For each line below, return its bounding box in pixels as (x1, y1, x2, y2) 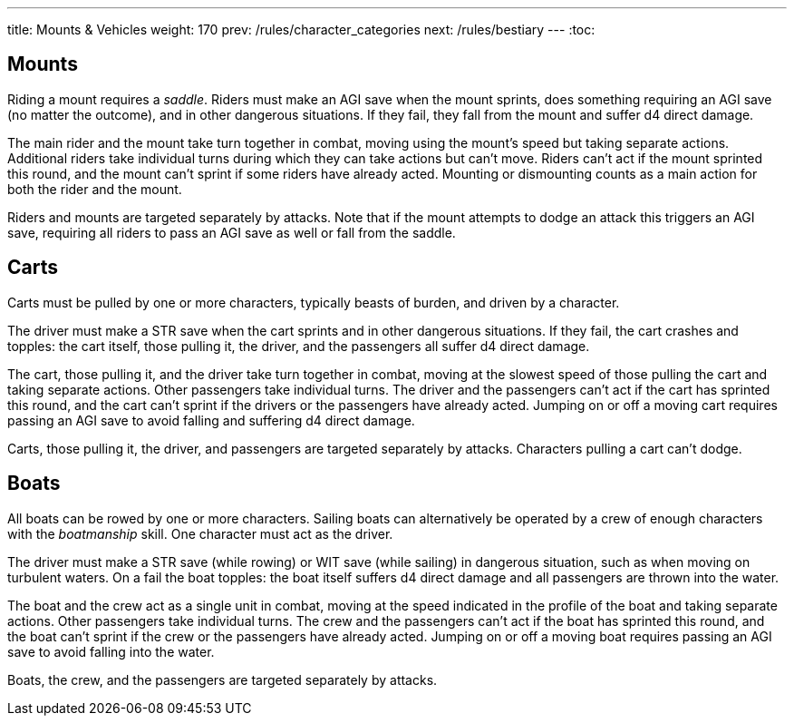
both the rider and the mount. (7, 181, 182, 197)
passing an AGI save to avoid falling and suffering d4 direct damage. (7, 412, 415, 428)
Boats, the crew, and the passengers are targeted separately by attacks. (7, 671, 438, 688)
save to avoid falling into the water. (7, 643, 215, 659)
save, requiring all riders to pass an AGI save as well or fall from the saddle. (7, 224, 456, 240)
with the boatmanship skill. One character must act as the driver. (7, 525, 393, 542)
